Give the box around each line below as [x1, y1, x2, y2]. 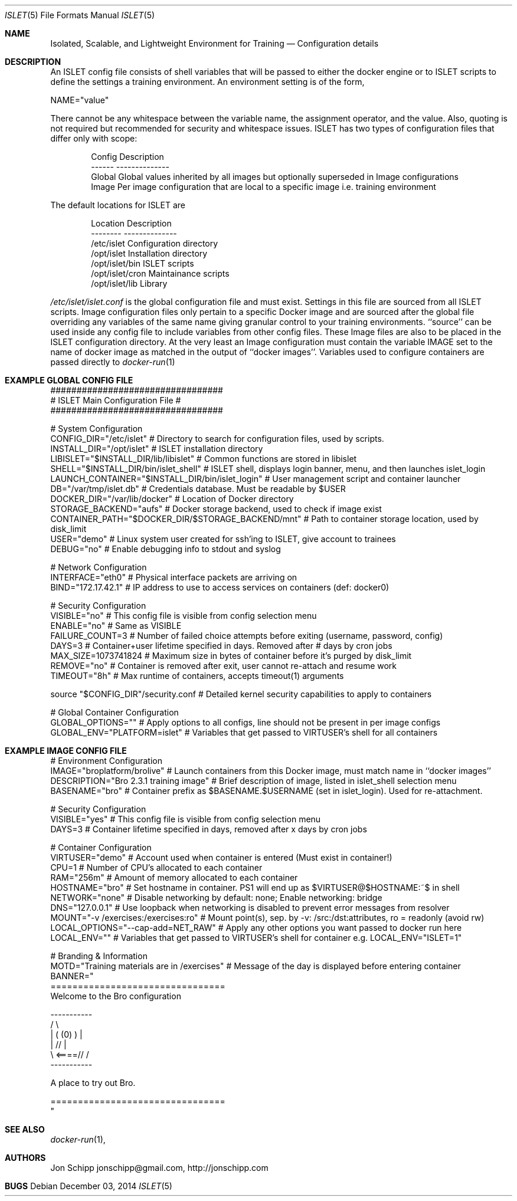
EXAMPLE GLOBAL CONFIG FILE [5, 375, 133, 385]
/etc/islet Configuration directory [91, 238, 218, 248]
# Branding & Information [50, 951, 148, 961]
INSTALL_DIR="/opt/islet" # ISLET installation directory [50, 444, 263, 454]
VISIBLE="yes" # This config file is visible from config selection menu [50, 814, 321, 824]
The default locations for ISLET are [50, 200, 185, 210]
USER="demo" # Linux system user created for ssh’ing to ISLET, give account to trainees [50, 534, 396, 544]
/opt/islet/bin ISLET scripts [91, 258, 194, 268]
